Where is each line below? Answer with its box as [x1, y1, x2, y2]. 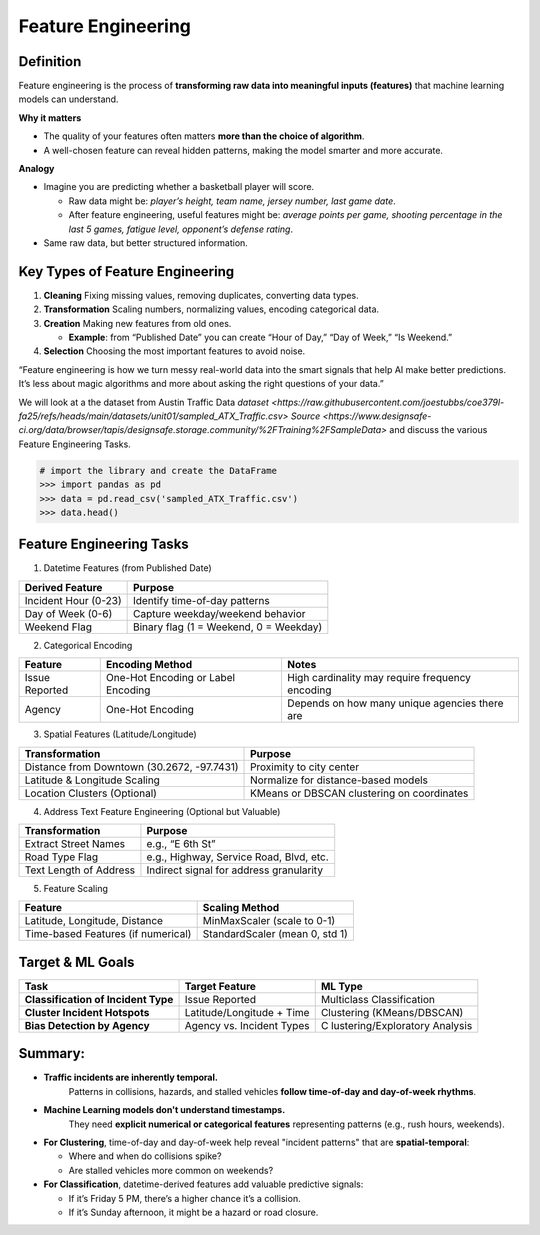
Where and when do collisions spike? [68, 1150, 222, 1162]
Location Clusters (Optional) [24, 786, 157, 800]
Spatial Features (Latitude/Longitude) [43, 728, 197, 740]
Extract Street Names [24, 837, 125, 850]
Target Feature [184, 979, 257, 993]
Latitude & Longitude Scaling [24, 773, 160, 787]
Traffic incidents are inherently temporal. [43, 1071, 219, 1084]
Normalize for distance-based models [250, 773, 429, 787]
